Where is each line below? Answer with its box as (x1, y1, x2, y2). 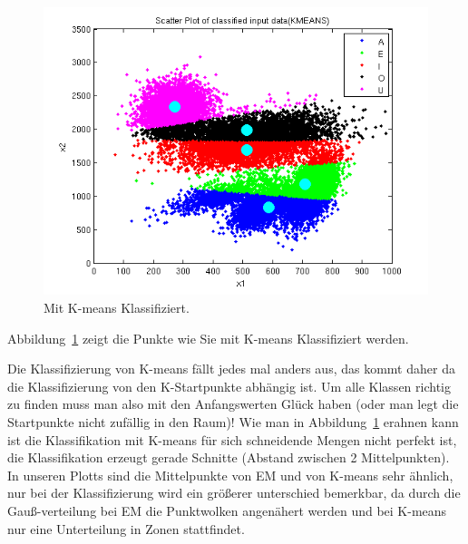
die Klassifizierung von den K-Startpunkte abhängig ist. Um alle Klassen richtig (7, 376, 451, 395)
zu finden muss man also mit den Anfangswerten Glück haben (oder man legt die (7, 394, 459, 413)
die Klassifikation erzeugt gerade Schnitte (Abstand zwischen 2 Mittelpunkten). (7, 448, 450, 467)
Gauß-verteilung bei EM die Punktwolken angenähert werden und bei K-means (7, 500, 447, 520)
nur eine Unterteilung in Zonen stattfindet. (7, 519, 245, 538)
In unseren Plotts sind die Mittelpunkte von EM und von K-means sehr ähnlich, (7, 465, 453, 484)
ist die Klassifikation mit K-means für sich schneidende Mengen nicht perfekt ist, (7, 430, 457, 449)
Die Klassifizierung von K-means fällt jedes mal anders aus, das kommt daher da (7, 359, 455, 378)
